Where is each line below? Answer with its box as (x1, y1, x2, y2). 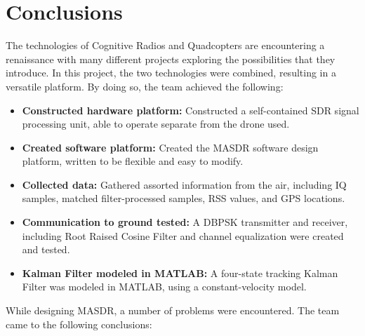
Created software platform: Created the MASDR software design (22, 140, 319, 154)
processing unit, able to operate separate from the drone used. (22, 116, 290, 131)
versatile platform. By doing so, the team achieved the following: (6, 79, 284, 93)
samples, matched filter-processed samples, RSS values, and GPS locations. (22, 191, 345, 206)
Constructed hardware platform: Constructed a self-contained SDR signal (22, 102, 359, 117)
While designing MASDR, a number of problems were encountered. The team (6, 303, 340, 318)
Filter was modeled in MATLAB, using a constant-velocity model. (22, 279, 307, 294)
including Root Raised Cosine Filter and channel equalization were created (22, 228, 344, 243)
